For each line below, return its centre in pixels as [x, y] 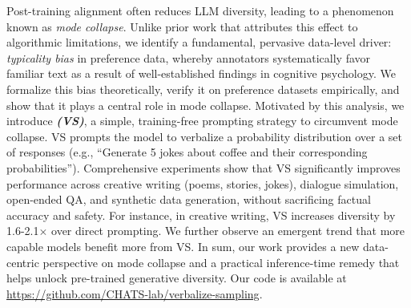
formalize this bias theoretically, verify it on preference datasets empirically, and [203, 89]
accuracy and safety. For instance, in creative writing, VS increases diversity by [201, 215]
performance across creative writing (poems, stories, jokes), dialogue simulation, [203, 183]
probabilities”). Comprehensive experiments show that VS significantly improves [203, 167]
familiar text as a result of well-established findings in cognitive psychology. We [201, 73]
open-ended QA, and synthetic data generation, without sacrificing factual [189, 199]
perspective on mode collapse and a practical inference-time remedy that [221, 262]
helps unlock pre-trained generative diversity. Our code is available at [177, 278]
